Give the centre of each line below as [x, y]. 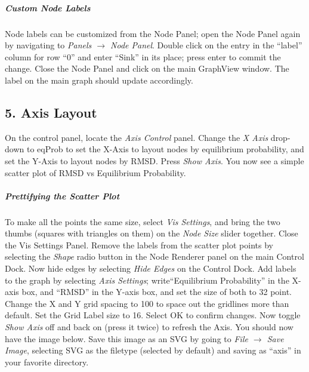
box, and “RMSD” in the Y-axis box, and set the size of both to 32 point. [157, 292]
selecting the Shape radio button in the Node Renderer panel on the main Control [154, 256]
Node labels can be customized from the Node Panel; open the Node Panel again [153, 33]
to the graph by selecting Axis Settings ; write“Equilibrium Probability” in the [147, 280]
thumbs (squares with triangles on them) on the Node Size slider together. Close [152, 233]
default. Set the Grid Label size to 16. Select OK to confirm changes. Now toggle [153, 315]
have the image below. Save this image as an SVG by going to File [126, 338]
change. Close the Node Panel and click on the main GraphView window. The [147, 68]
